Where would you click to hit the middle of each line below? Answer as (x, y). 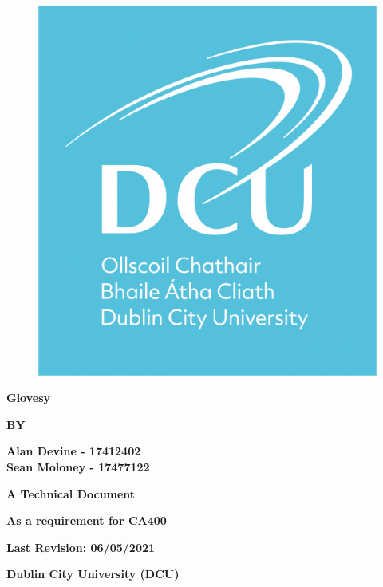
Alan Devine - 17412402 (74, 451)
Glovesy (29, 398)
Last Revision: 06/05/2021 (81, 547)
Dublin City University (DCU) (93, 574)
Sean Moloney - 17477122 (78, 466)
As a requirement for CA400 (87, 520)
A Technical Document (71, 493)
